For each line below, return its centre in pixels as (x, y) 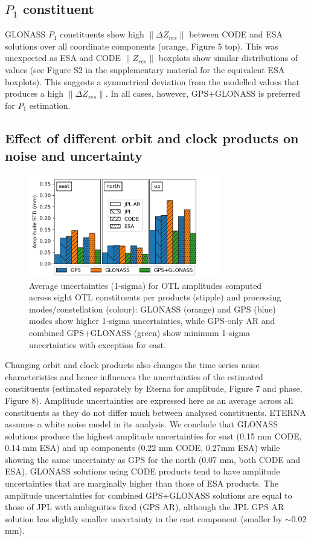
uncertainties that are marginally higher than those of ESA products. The (142, 483)
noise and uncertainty (74, 156)
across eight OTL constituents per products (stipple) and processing (155, 297)
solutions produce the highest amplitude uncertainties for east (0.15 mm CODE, (153, 436)
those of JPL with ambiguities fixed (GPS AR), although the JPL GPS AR (145, 507)
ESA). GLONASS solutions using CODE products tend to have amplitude (143, 471)
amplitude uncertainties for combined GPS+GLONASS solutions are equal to (149, 495)
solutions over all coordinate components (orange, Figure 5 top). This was (142, 46)
